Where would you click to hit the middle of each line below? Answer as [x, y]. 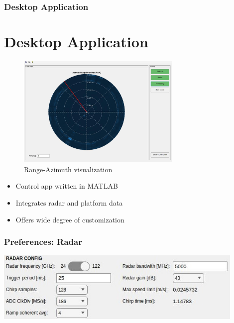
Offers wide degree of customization [70, 219]
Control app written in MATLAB [67, 186]
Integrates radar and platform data [69, 203]
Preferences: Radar [43, 242]
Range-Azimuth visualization [68, 169]
